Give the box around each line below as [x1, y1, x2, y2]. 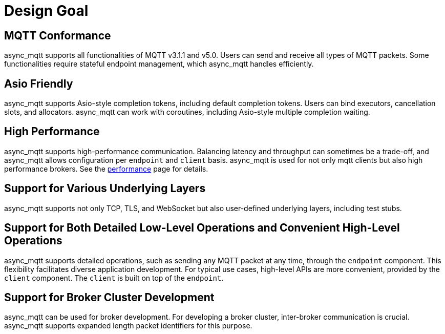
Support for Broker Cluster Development [4, 290, 215, 304]
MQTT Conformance [4, 29, 111, 42]
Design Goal [4, 2, 89, 19]
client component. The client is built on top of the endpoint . [4, 273, 224, 282]
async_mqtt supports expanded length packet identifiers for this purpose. [4, 321, 252, 330]
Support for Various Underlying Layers [4, 182, 206, 195]
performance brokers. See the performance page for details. [4, 164, 208, 173]
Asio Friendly [4, 77, 73, 90]
